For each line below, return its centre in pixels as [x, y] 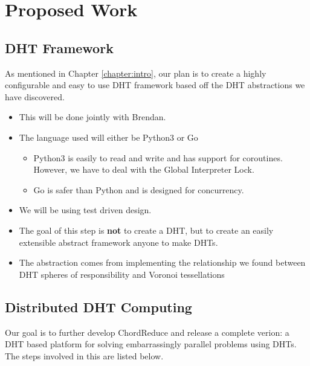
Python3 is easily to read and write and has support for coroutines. [158, 157]
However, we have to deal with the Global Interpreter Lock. [144, 169]
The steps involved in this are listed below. [84, 355]
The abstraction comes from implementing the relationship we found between [162, 262]
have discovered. [35, 96]
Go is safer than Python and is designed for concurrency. [139, 189]
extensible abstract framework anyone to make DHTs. [118, 242]
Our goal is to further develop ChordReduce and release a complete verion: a [147, 332]
